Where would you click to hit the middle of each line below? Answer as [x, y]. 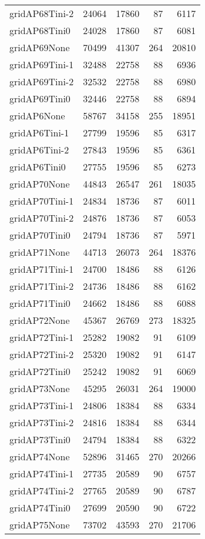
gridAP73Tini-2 [42, 422]
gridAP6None [37, 115]
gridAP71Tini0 [40, 303]
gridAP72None [40, 320]
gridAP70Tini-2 [42, 218]
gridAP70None [40, 184]
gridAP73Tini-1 [42, 405]
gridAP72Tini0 [40, 371]
